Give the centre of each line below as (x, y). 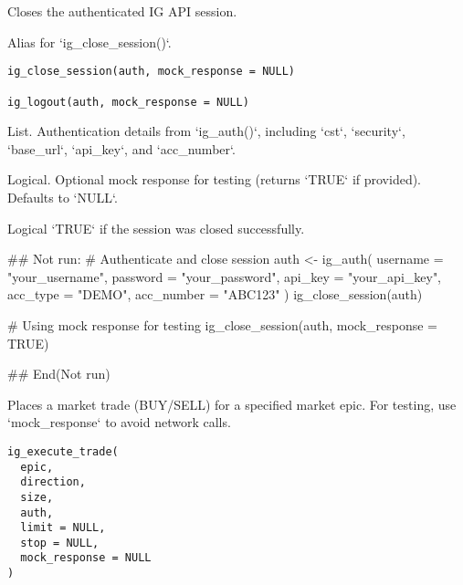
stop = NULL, (60, 543)
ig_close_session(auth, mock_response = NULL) (151, 72)
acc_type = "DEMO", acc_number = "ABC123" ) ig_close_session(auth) (215, 294)
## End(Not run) (59, 374)
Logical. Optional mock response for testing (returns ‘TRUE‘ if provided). (215, 179)
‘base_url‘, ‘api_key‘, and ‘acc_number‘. (121, 148)
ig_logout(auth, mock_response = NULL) (128, 102)
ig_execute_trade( (63, 451)
